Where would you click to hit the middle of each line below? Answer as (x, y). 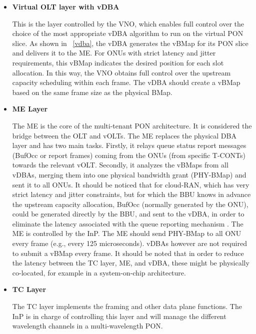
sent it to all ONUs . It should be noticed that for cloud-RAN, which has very (131, 184)
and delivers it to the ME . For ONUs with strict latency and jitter (114, 53)
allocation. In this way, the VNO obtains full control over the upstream (121, 72)
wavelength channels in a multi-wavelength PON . (87, 326)
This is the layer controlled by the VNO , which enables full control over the (128, 23)
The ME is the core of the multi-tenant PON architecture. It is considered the (132, 125)
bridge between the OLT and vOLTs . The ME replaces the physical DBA (124, 135)
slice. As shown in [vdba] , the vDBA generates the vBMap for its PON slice (130, 43)
